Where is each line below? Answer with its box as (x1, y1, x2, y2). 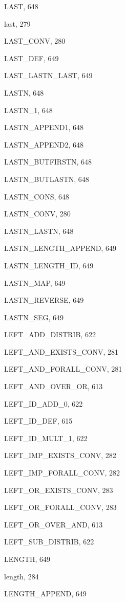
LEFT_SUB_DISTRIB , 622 (4, 536, 94, 547)
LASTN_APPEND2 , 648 (4, 139, 84, 150)
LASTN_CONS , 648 (4, 191, 69, 202)
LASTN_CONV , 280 (4, 208, 71, 219)
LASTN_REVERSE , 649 (4, 295, 84, 305)
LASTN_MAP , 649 (4, 277, 66, 288)
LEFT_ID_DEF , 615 (4, 415, 73, 426)
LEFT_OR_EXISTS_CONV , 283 (4, 484, 113, 495)
